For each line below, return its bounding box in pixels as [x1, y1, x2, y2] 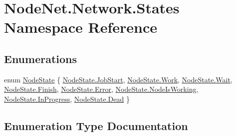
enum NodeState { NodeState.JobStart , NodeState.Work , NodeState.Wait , [4, 74, 233, 84]
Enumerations [4, 51, 77, 66]
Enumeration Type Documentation [4, 118, 188, 133]
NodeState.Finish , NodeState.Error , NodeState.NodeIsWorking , [4, 84, 199, 94]
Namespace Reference [4, 17, 157, 37]
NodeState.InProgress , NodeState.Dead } [4, 93, 130, 104]
